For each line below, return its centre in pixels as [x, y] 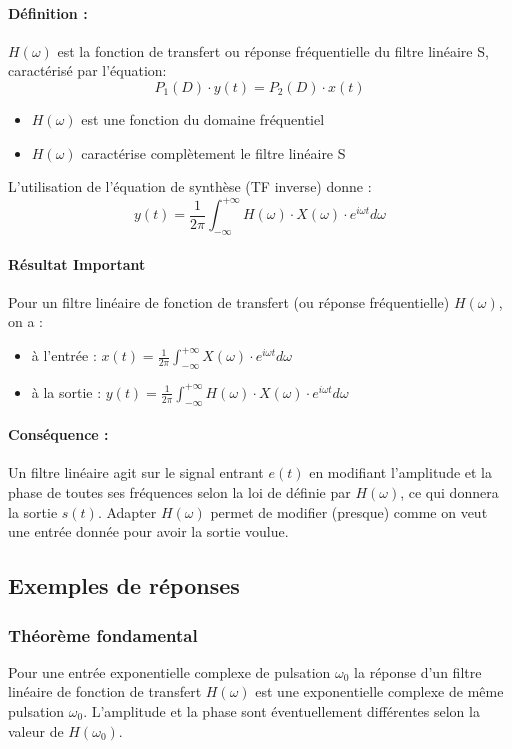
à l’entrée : [64, 355]
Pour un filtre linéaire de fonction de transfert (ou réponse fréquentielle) [229, 301]
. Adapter [127, 511]
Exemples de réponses [124, 585]
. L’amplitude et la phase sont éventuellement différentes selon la [281, 711]
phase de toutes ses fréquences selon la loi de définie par [179, 492]
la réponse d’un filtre [418, 671]
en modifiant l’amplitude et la [401, 472]
